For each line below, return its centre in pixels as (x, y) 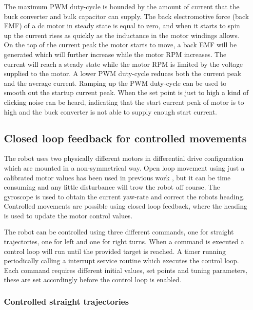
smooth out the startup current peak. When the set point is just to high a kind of (126, 92)
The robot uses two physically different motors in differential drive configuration (124, 158)
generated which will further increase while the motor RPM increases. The (115, 54)
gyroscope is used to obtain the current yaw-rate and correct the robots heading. (125, 196)
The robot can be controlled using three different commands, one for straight (119, 232)
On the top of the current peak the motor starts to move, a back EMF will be (120, 45)
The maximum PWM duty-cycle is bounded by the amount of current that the (122, 6)
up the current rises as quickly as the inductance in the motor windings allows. (122, 35)
